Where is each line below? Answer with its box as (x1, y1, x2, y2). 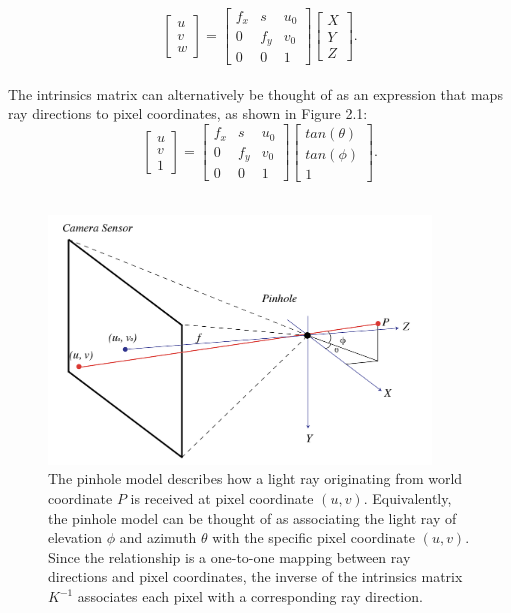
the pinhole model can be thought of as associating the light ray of (48, 507, 457, 528)
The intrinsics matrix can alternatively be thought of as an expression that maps (8, 83, 503, 104)
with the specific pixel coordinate (212, 527, 416, 548)
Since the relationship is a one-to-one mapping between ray (48, 546, 411, 567)
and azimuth (119, 527, 197, 548)
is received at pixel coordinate (130, 488, 314, 509)
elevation (48, 527, 103, 548)
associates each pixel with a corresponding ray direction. (77, 586, 423, 606)
